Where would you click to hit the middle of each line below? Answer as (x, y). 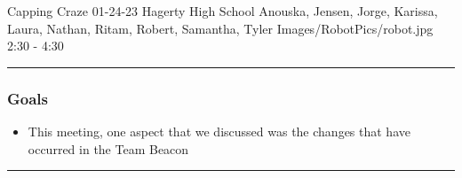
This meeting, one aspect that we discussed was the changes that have (219, 131)
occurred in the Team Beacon (108, 148)
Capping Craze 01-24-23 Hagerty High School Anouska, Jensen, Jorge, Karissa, (223, 11)
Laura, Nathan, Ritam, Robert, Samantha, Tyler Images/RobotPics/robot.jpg (220, 28)
